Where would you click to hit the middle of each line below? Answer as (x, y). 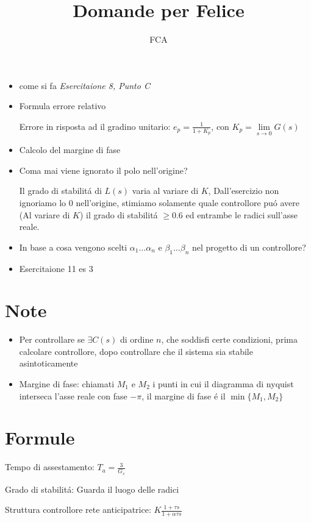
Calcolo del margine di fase (70, 150)
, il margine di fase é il (184, 395)
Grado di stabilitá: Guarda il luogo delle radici (92, 489)
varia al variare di (165, 191)
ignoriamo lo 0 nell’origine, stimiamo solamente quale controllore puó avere (159, 202)
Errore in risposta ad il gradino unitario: (95, 126)
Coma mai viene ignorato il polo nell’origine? (103, 170)
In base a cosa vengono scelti (73, 247)
